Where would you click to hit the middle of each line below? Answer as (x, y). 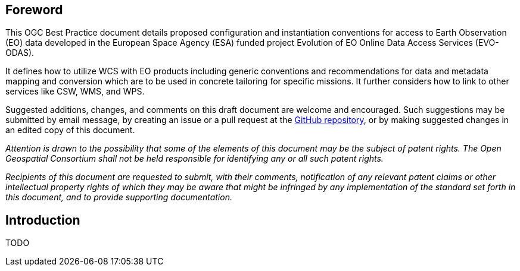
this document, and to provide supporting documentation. (119, 197)
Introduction (43, 220)
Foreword (34, 10)
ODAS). (20, 53)
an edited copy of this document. (70, 130)
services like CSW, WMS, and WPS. (75, 92)
